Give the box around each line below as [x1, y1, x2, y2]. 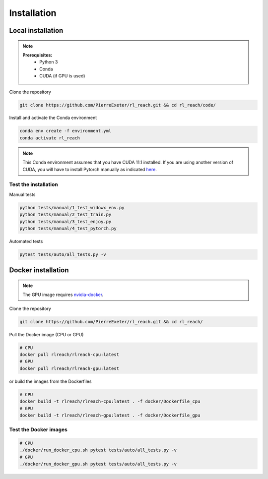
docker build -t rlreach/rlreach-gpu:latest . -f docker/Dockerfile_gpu [19, 412, 201, 418]
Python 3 [39, 59, 58, 65]
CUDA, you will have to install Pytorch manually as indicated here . [22, 166, 157, 172]
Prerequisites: [22, 52, 53, 58]
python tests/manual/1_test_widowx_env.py [19, 205, 125, 210]
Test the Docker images [9, 426, 68, 433]
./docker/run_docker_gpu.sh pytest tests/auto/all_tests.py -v [19, 461, 177, 467]
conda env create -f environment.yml [19, 128, 112, 134]
